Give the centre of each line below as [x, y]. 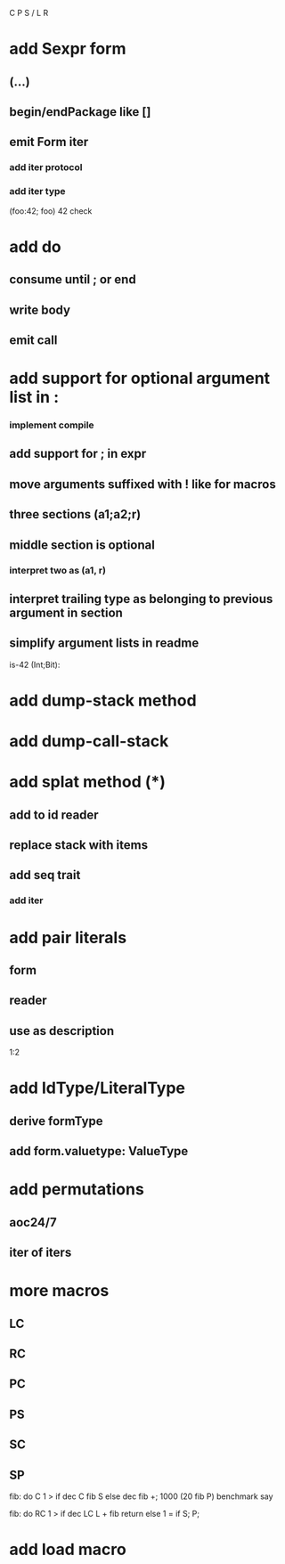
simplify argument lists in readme [104, 644]
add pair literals [68, 937]
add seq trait [45, 875]
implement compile [52, 425]
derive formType [57, 1121]
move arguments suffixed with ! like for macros [142, 484]
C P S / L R [29, 13]
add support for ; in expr [78, 454]
